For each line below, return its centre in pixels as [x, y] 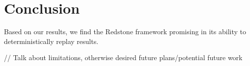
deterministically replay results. [51, 41]
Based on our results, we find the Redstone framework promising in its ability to [125, 32]
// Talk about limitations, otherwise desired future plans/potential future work [123, 57]
